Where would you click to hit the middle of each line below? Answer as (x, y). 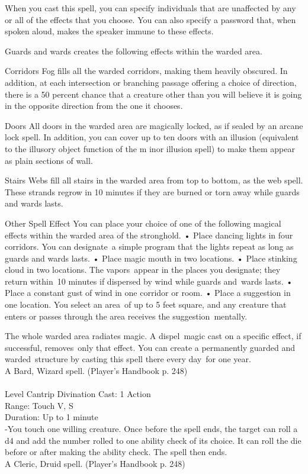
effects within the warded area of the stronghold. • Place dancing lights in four (149, 235)
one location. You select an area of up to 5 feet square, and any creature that (146, 304)
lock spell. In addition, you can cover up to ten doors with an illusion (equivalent (152, 137)
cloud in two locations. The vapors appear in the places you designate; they (143, 270)
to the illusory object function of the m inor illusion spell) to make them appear (150, 148)
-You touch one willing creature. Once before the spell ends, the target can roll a (151, 428)
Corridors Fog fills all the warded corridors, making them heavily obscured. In (146, 71)
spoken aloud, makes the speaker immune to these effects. (109, 31)
